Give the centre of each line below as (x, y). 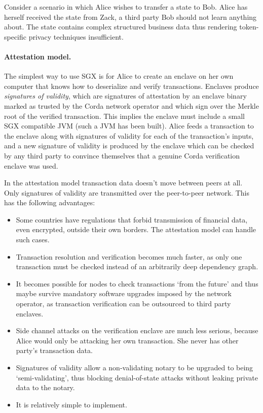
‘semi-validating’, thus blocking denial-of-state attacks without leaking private (137, 377)
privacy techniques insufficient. (76, 36)
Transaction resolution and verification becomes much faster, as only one (129, 256)
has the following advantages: (50, 202)
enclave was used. (31, 165)
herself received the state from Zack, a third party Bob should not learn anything (130, 17)
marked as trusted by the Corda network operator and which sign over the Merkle (131, 105)
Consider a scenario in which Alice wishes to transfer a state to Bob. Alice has (126, 7)
